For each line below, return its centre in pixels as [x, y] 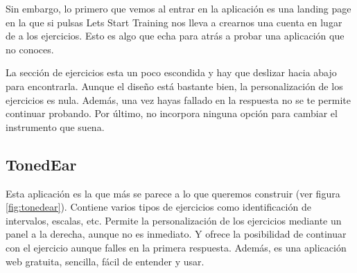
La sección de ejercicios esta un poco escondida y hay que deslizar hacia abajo [171, 72]
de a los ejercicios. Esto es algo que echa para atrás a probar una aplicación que [175, 36]
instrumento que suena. [55, 126]
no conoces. [30, 49]
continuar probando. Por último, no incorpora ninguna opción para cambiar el [172, 113]
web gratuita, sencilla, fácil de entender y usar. [105, 261]
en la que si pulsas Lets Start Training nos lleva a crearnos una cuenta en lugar [174, 22]
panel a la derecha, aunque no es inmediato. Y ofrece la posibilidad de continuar [176, 234]
